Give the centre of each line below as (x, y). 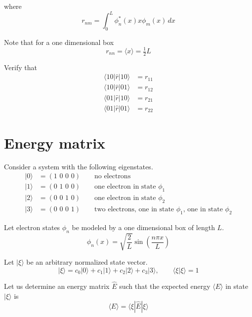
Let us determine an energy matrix (57, 286)
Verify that (21, 67)
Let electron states (32, 227)
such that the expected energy (165, 286)
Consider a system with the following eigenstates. (79, 166)
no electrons (112, 177)
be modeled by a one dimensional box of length (143, 227)
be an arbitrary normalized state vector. (87, 262)
